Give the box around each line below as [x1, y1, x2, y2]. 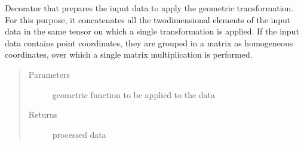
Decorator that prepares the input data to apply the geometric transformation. [5, 2, 294, 14]
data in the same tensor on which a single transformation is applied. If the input [5, 25, 299, 37]
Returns [28, 108, 58, 121]
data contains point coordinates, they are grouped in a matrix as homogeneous [5, 36, 293, 49]
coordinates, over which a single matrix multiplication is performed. [5, 48, 253, 61]
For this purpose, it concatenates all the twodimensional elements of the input [5, 13, 291, 26]
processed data [52, 128, 106, 140]
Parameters [28, 68, 70, 80]
